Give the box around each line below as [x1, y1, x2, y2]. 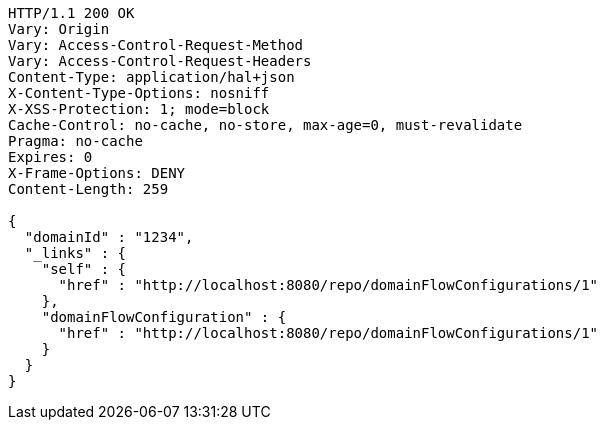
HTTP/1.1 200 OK [8, 5, 135, 21]
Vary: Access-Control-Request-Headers [8, 53, 312, 69]
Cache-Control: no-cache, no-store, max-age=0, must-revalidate [8, 117, 523, 133]
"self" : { [41, 261, 127, 277]
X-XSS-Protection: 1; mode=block [8, 101, 270, 117]
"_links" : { [24, 245, 127, 261]
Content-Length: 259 [8, 181, 169, 197]
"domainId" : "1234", [24, 229, 194, 245]
